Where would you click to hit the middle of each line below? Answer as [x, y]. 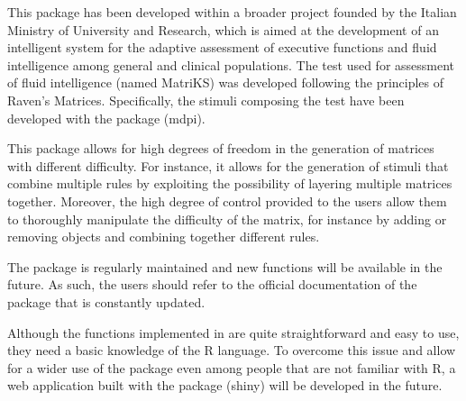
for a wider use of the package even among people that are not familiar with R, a [232, 367]
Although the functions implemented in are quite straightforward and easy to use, [233, 332]
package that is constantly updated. [106, 301]
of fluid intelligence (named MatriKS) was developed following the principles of [226, 82]
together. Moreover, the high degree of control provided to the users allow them [227, 200]
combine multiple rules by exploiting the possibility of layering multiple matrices [230, 183]
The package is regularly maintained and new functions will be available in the [225, 266]
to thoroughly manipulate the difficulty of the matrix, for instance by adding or [227, 219]
